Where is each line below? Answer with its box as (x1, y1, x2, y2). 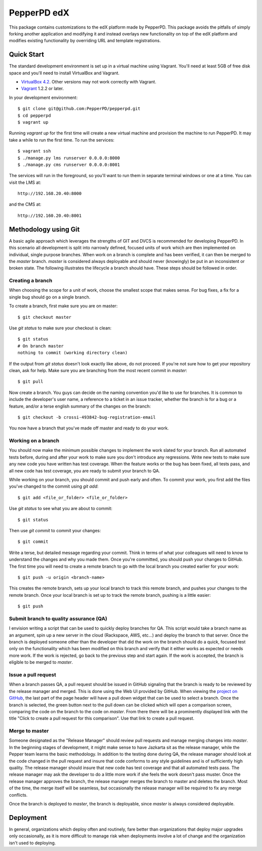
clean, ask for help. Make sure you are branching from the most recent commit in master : (9, 368, 187, 373)
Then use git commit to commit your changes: (9, 528, 101, 533)
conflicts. (9, 792, 28, 798)
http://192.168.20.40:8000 (17, 191, 82, 196)
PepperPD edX (9, 7, 70, 18)
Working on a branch (9, 437, 60, 444)
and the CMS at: (9, 201, 41, 207)
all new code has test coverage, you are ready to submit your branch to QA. (9, 468, 160, 474)
